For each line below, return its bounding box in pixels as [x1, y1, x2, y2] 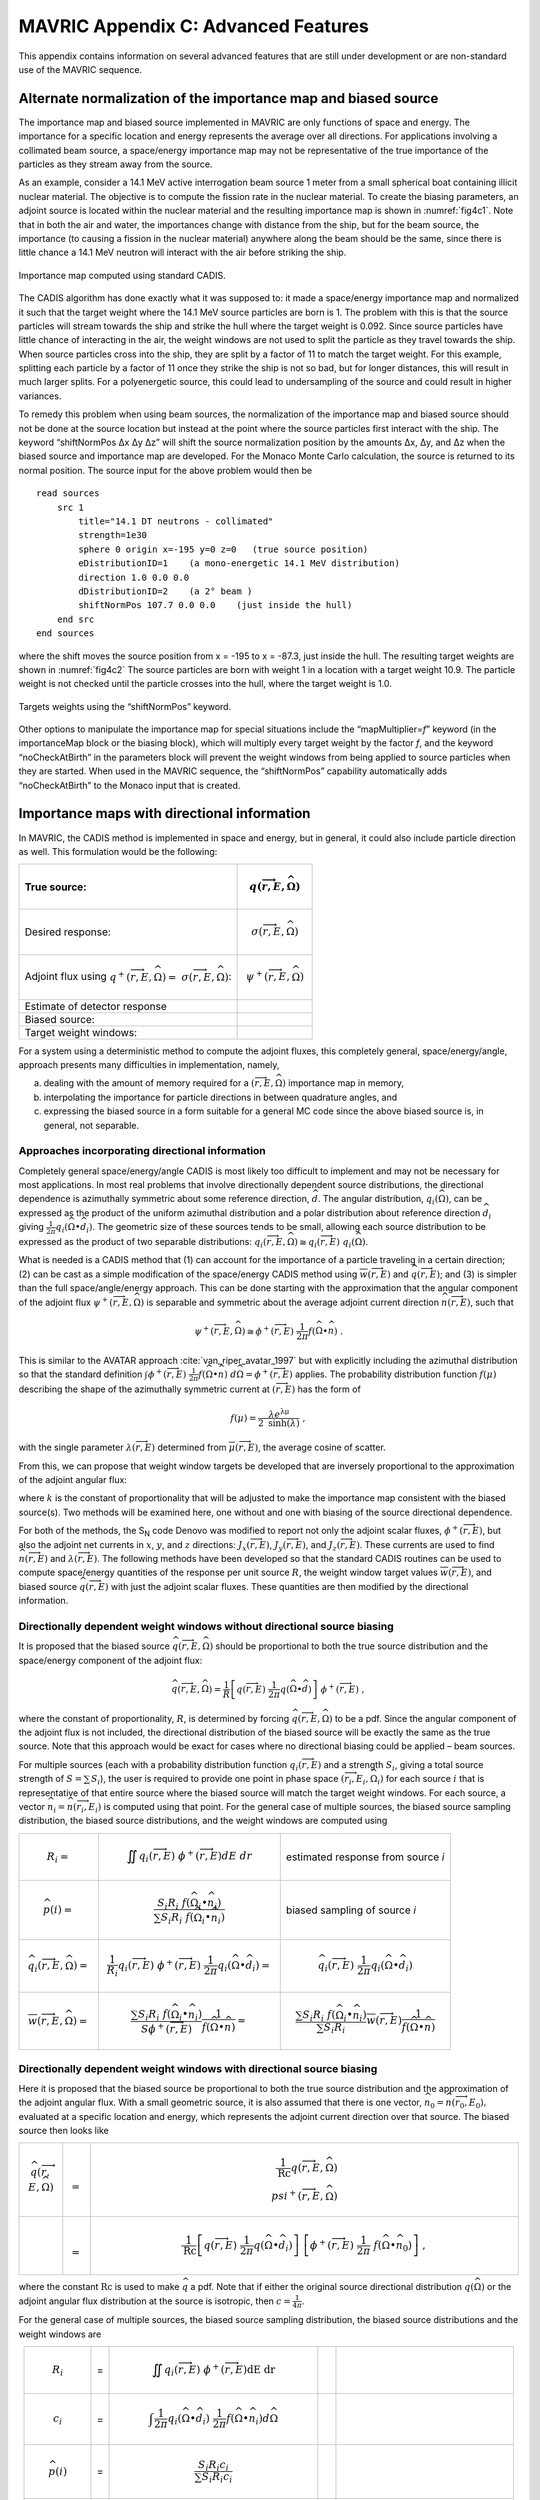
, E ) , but [467, 1525, 502, 1537]
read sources [36, 488, 100, 499]
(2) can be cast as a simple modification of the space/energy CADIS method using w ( [18, 1268, 372, 1280]
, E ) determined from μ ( [140, 1441, 239, 1454]
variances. [18, 390, 62, 402]
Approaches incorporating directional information [18, 1144, 267, 1158]
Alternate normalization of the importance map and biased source [18, 90, 439, 107]
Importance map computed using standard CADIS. [18, 269, 227, 281]
